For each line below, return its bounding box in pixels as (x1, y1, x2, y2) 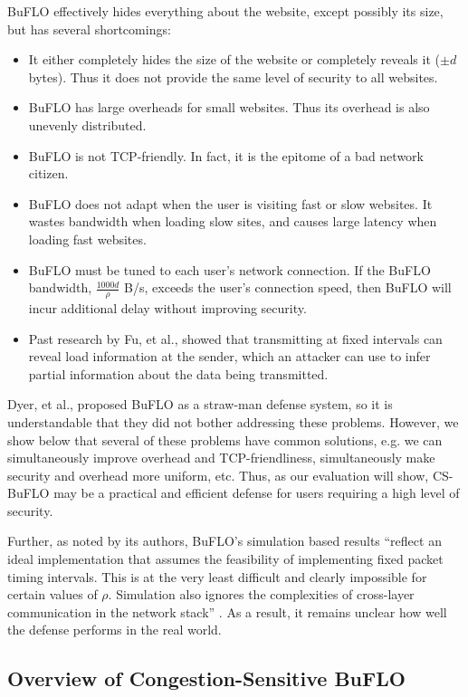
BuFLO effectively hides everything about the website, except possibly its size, (7, 2, 444, 20)
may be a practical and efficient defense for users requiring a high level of (53, 483, 460, 502)
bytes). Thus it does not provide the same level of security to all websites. (28, 67, 438, 86)
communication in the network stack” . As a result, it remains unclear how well (7, 602, 447, 621)
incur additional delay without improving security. (28, 298, 307, 317)
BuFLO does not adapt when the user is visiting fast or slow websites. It (28, 194, 433, 213)
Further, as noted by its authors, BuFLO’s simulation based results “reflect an (7, 531, 442, 550)
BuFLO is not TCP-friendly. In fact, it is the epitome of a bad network (28, 146, 424, 165)
